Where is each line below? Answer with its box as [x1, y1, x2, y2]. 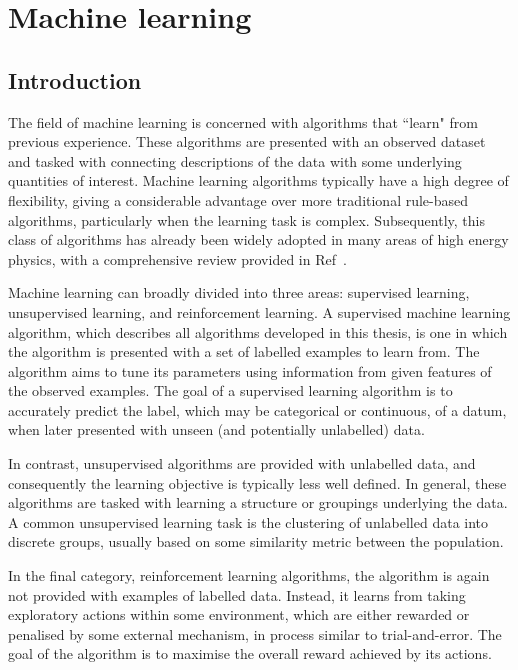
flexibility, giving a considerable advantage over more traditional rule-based [8, 189, 469, 210]
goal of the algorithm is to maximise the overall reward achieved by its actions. [8, 643, 492, 664]
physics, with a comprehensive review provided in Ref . [8, 248, 347, 269]
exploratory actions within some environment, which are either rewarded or [8, 604, 470, 625]
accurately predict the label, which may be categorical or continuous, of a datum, [8, 399, 507, 420]
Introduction [8, 64, 142, 95]
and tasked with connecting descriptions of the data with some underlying [8, 150, 462, 171]
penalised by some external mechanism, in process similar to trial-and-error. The [8, 623, 502, 644]
